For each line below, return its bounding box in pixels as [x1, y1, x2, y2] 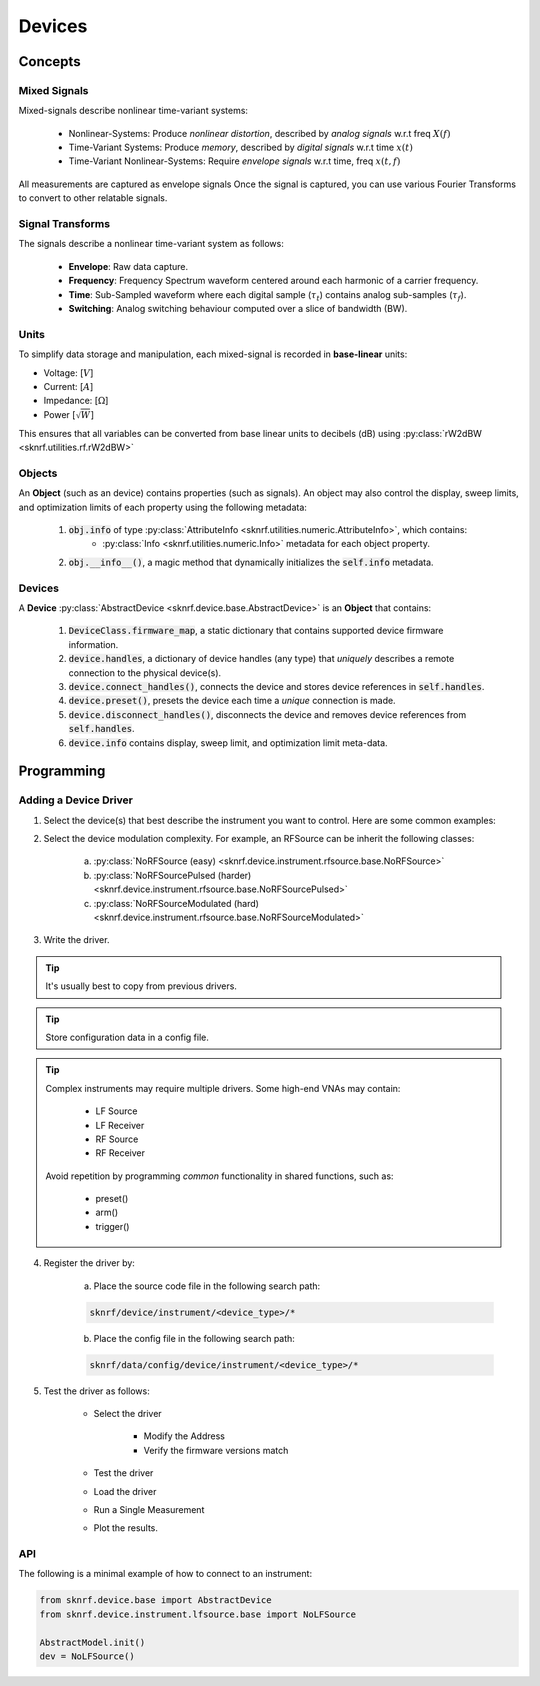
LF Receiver [95, 1119, 145, 1131]
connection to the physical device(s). [68, 666, 222, 679]
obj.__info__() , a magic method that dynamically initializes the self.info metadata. [68, 556, 434, 568]
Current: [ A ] [43, 380, 94, 392]
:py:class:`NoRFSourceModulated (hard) [93, 897, 260, 909]
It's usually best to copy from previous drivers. [45, 980, 237, 992]
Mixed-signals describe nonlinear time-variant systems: [18, 105, 249, 117]
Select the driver [93, 1407, 162, 1419]
